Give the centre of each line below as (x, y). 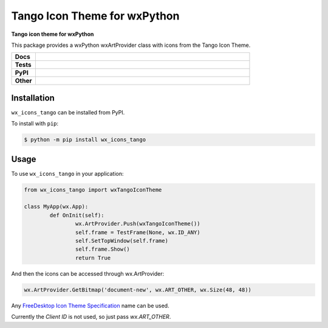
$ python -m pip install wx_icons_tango (85, 140)
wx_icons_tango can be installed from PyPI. (68, 112)
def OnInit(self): (77, 215)
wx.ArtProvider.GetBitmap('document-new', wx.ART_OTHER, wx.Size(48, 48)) (138, 290)
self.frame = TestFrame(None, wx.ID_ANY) (138, 232)
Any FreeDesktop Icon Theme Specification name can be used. (90, 305)
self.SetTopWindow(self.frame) (121, 241)
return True (93, 258)
